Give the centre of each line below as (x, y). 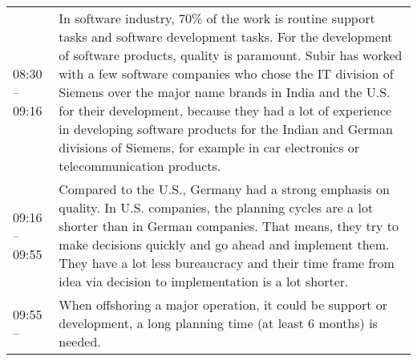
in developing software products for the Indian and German (226, 129)
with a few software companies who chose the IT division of (226, 73)
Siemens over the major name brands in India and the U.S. (225, 92)
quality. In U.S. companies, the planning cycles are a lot (216, 207)
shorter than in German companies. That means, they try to (229, 226)
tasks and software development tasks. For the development (226, 37)
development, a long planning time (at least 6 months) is (218, 323)
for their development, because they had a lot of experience (225, 110)
